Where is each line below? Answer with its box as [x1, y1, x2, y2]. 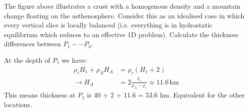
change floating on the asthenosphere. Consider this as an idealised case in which [4, 10, 245, 20]
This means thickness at [4, 90, 76, 100]
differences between [4, 39, 61, 49]
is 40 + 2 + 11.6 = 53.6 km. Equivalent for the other [87, 90, 245, 100]
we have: [62, 55, 87, 65]
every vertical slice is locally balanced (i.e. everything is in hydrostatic [4, 20, 213, 30]
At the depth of [4, 55, 50, 65]
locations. [4, 99, 33, 110]
